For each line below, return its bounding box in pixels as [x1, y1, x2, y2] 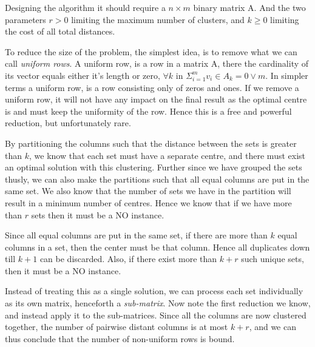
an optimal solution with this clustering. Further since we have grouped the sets [5, 161, 302, 173]
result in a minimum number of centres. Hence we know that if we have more [5, 196, 292, 209]
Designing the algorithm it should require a [5, 1, 166, 13]
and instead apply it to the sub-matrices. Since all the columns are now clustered [5, 308, 307, 321]
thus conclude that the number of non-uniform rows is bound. [5, 332, 235, 345]
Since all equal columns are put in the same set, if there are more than [5, 229, 268, 241]
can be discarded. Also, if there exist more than [39, 252, 217, 265]
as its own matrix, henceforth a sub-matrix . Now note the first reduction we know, [5, 297, 311, 309]
